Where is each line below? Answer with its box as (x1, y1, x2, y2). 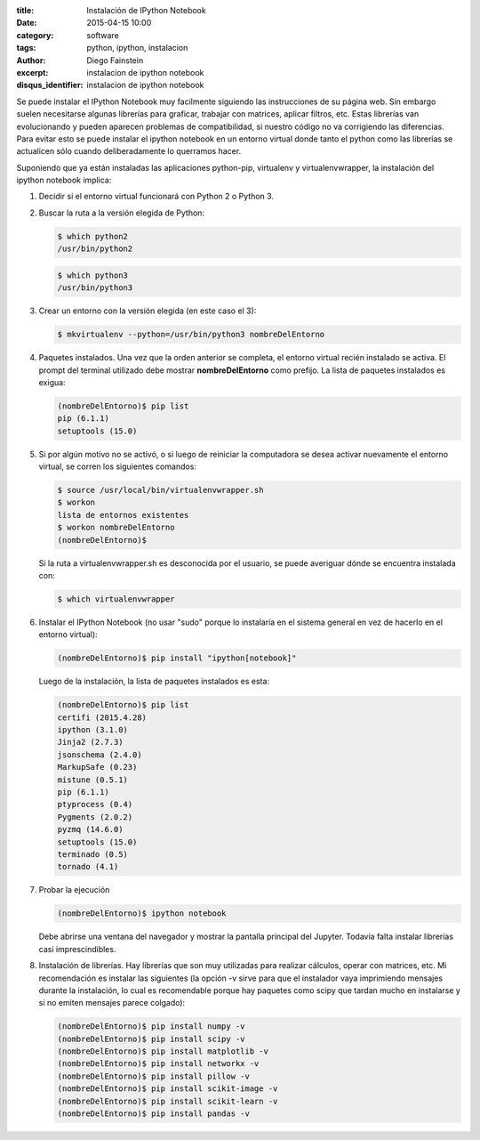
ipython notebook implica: (16, 174, 112, 186)
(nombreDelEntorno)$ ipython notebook (57, 909, 227, 918)
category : (16, 29, 54, 40)
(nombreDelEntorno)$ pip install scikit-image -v (57, 1084, 278, 1094)
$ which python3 (57, 270, 129, 280)
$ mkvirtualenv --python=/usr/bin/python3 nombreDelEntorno (57, 329, 325, 340)
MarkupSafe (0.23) (57, 762, 138, 772)
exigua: (38, 376, 66, 387)
